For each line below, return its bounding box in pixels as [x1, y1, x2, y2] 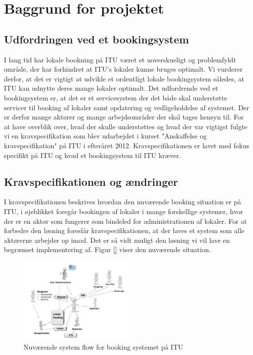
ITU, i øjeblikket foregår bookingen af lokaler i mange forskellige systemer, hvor [4, 206, 243, 216]
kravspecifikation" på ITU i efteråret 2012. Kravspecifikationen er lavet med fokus [4, 140, 250, 150]
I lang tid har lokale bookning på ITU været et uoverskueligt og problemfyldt [4, 54, 236, 64]
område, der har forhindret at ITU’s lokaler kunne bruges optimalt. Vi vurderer [4, 64, 243, 74]
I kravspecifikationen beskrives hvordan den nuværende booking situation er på [4, 197, 241, 207]
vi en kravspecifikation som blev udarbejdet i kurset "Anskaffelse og [4, 131, 207, 141]
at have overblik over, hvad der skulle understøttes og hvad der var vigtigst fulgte [4, 121, 248, 131]
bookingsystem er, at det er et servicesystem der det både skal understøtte [4, 92, 227, 102]
